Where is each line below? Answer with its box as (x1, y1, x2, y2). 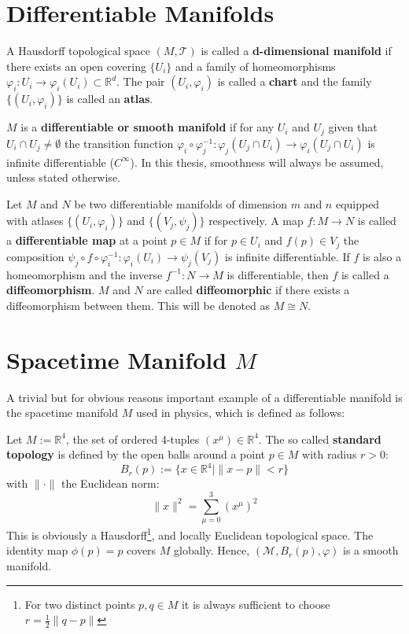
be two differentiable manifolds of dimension (74, 195, 287, 212)
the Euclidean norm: (61, 475, 160, 492)
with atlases (6, 212, 64, 229)
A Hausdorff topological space (6, 42, 150, 59)
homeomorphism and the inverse (6, 266, 163, 282)
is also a (363, 248, 402, 264)
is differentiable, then (227, 266, 329, 282)
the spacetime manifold (6, 404, 119, 421)
